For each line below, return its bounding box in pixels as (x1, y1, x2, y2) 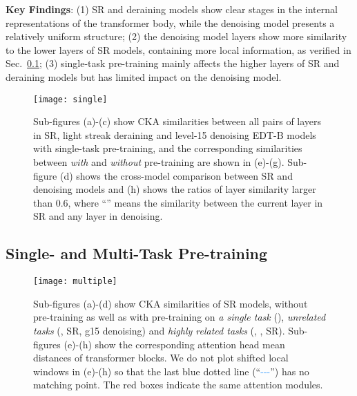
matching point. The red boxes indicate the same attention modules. (33, 377, 323, 392)
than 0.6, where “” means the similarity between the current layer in (33, 195, 323, 209)
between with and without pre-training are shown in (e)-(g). (33, 155, 284, 169)
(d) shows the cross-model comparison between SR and (59, 168, 293, 182)
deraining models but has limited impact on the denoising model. (6, 69, 282, 84)
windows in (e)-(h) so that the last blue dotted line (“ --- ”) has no (33, 364, 309, 378)
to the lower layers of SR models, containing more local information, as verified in (6, 42, 351, 57)
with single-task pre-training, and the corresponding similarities (33, 141, 302, 155)
